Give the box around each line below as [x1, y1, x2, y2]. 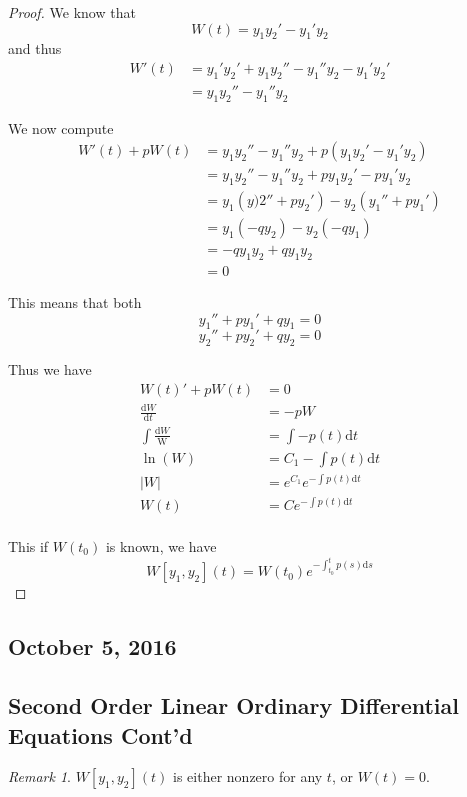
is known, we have [105, 536, 217, 557]
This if [8, 536, 49, 557]
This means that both [8, 292, 142, 313]
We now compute [8, 117, 114, 138]
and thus [8, 38, 62, 59]
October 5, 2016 [8, 631, 177, 662]
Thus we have [8, 359, 92, 380]
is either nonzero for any [173, 766, 323, 787]
